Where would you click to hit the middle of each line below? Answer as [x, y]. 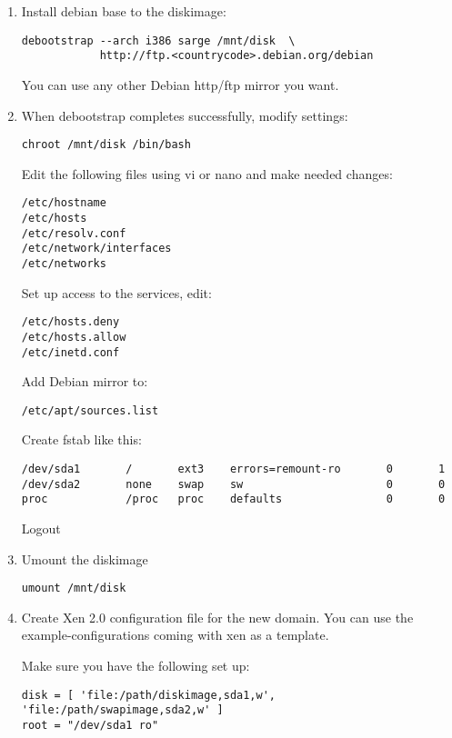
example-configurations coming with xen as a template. [175, 635]
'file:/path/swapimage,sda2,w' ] [122, 710]
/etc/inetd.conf [70, 352]
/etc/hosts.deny [70, 322]
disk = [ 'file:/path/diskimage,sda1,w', [148, 695]
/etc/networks [64, 263]
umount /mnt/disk [74, 588]
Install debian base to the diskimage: [124, 11]
